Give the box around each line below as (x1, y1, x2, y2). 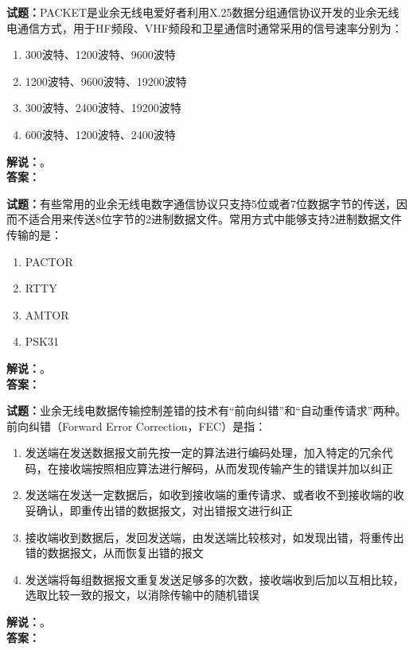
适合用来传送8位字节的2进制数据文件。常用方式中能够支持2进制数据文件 (28, 211, 402, 227)
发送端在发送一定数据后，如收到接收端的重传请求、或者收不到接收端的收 (25, 486, 404, 503)
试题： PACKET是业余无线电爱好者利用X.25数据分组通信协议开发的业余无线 (6, 4, 399, 20)
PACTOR (25, 253, 73, 269)
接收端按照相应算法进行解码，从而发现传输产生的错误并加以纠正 (58, 459, 393, 476)
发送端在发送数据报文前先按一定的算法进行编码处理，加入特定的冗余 (25, 444, 382, 461)
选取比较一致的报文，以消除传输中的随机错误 (25, 586, 259, 603)
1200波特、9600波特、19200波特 (25, 72, 187, 89)
